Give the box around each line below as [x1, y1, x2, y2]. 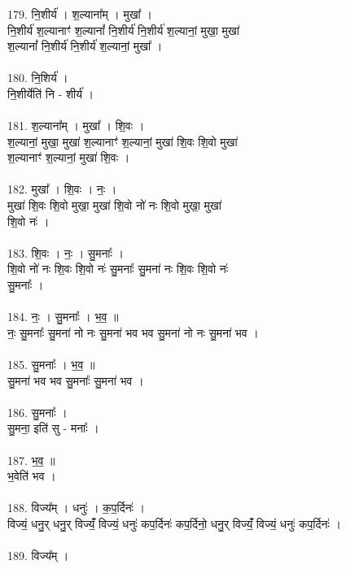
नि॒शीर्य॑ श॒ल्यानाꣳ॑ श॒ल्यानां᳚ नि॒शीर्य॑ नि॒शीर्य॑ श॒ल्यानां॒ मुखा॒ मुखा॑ [7, 21, 239, 38]
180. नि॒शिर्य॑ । [7, 69, 68, 86]
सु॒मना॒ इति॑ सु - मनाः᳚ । [7, 419, 99, 437]
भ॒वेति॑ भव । [7, 467, 56, 484]
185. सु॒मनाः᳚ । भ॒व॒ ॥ [7, 355, 95, 372]
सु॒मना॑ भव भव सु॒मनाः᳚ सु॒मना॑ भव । [7, 371, 144, 389]
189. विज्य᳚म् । [7, 547, 69, 564]
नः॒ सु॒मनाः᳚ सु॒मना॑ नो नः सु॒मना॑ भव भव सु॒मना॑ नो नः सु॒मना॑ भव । [7, 324, 259, 341]
